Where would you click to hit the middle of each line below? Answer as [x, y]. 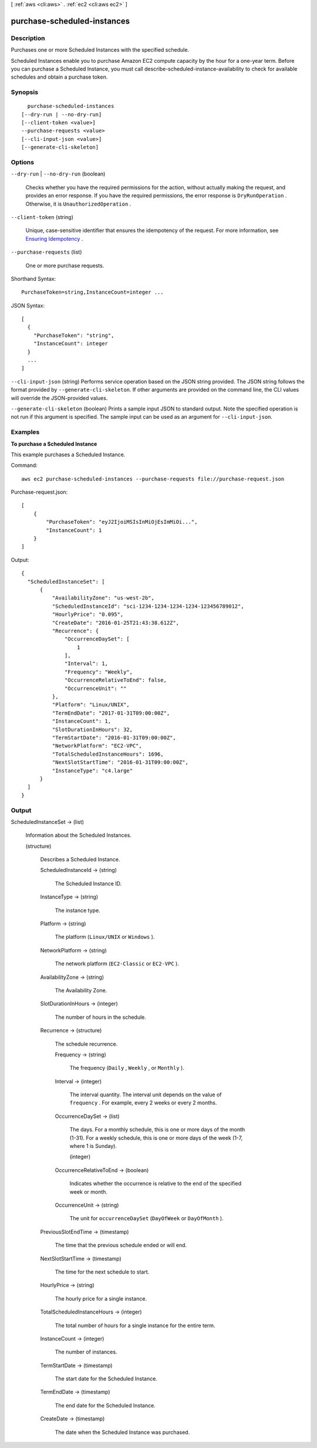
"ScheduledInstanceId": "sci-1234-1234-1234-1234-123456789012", [148, 606]
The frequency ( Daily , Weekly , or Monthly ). [127, 1068]
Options [23, 162]
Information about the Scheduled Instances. [79, 835]
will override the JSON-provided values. [59, 398]
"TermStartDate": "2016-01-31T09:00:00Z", [114, 738]
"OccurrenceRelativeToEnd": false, [116, 680]
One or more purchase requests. [65, 265]
